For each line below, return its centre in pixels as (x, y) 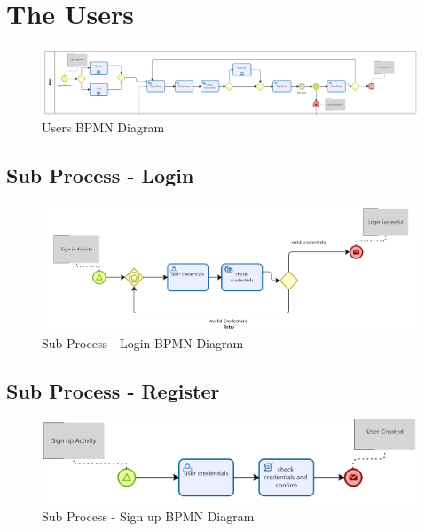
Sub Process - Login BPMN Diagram (143, 342)
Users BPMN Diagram (103, 127)
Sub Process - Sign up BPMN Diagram (148, 516)
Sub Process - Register (113, 390)
